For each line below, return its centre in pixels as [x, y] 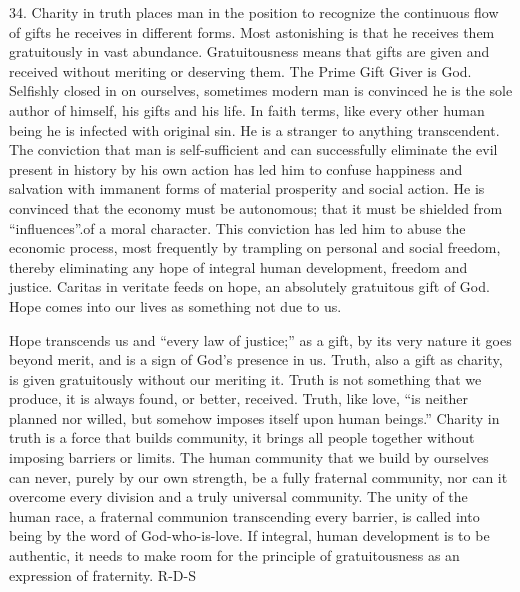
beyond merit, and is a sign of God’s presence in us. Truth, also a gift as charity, [256, 359]
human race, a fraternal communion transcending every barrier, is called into [244, 515]
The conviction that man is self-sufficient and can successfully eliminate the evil [253, 149]
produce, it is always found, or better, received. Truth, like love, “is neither [238, 398]
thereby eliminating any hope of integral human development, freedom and [238, 266]
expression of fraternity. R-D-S [102, 574]
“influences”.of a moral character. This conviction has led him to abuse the [237, 227]
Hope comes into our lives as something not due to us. [175, 305]
